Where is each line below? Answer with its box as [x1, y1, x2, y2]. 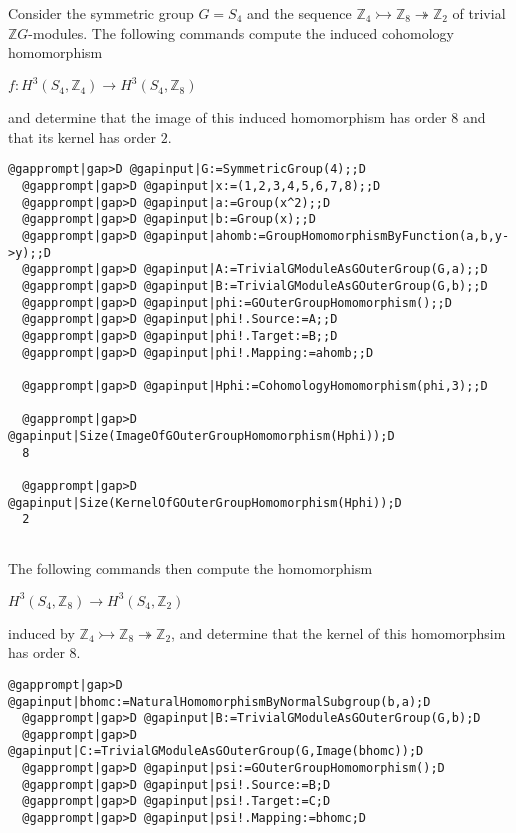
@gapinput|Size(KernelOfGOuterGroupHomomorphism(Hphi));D [8, 495, 402, 510]
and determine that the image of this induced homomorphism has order [8, 107, 447, 128]
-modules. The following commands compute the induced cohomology [28, 22, 454, 43]
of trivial [452, 3, 506, 23]
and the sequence [247, 3, 352, 23]
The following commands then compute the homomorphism [8, 557, 373, 578]
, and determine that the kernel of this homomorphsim [171, 622, 506, 643]
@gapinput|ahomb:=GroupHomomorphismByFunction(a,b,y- [144, 229, 510, 244]
